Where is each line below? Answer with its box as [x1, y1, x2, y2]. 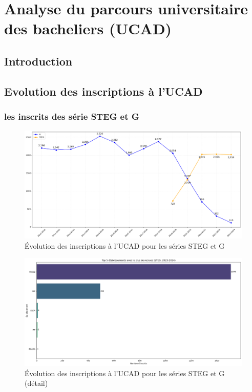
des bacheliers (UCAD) [4, 18, 172, 39]
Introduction [4, 53, 73, 69]
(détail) [25, 378, 48, 388]
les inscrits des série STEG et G [4, 110, 139, 123]
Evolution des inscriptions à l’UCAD [4, 83, 203, 99]
